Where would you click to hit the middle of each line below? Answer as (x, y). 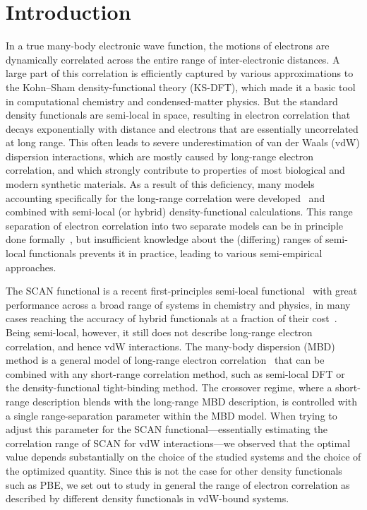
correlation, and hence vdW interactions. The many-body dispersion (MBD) (170, 346)
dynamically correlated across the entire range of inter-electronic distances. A (173, 59)
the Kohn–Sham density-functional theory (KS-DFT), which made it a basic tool (181, 87)
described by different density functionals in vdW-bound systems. (148, 498)
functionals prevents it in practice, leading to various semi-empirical (176, 253)
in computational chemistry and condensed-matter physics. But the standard (172, 101)
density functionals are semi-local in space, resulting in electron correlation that (178, 115)
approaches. (31, 267)
